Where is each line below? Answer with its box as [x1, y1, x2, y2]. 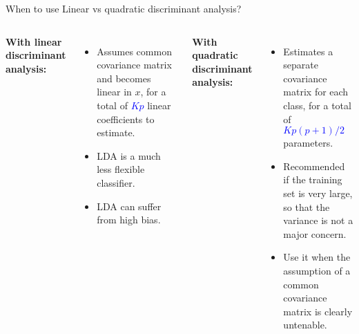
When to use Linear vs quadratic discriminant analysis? [6, 1, 242, 15]
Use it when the [283, 250, 351, 264]
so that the [283, 199, 330, 214]
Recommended [283, 158, 345, 173]
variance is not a [283, 213, 353, 228]
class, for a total [283, 98, 351, 112]
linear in [97, 84, 132, 99]
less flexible [97, 162, 145, 176]
